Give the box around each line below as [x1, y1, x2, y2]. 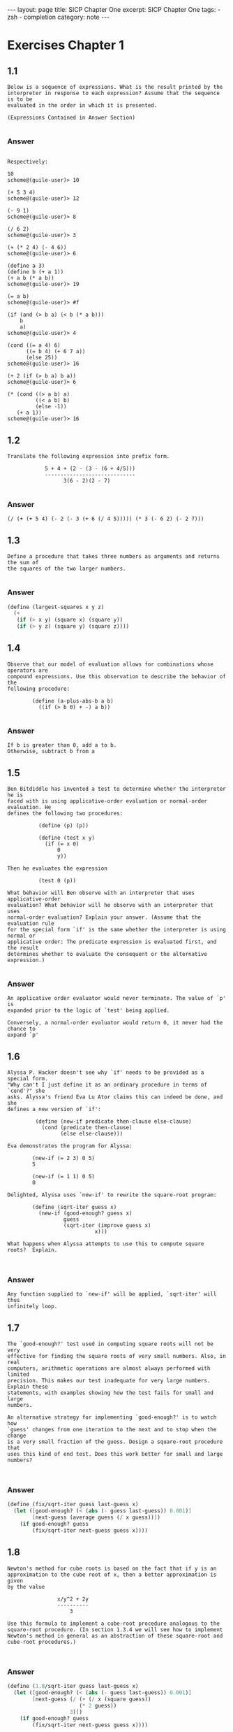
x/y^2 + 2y [57, 1596, 89, 1603]
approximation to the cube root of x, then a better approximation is [7, 1571, 217, 1578]
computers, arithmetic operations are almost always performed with [7, 1365, 211, 1372]
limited [7, 1371, 30, 1378]
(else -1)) [35, 403, 68, 410]
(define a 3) [7, 262, 45, 270]
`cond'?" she [7, 1087, 45, 1095]
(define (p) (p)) [38, 822, 89, 829]
